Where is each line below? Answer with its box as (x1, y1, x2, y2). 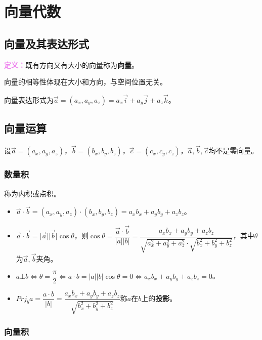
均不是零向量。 (208, 145, 258, 156)
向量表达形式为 (4, 94, 54, 105)
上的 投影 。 (141, 293, 177, 304)
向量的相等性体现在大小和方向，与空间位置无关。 (4, 76, 167, 87)
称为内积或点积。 (4, 188, 61, 198)
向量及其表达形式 (4, 35, 89, 51)
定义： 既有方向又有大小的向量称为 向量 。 (4, 59, 139, 70)
